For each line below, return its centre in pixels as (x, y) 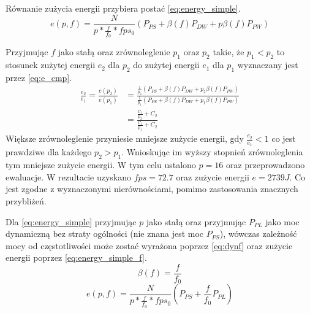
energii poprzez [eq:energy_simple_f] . (76, 257)
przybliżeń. (26, 200)
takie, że (229, 52)
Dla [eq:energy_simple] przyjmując (71, 221)
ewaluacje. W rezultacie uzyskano (69, 176)
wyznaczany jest (268, 65)
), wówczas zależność (258, 234)
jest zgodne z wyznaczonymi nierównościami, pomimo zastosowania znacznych (152, 189)
